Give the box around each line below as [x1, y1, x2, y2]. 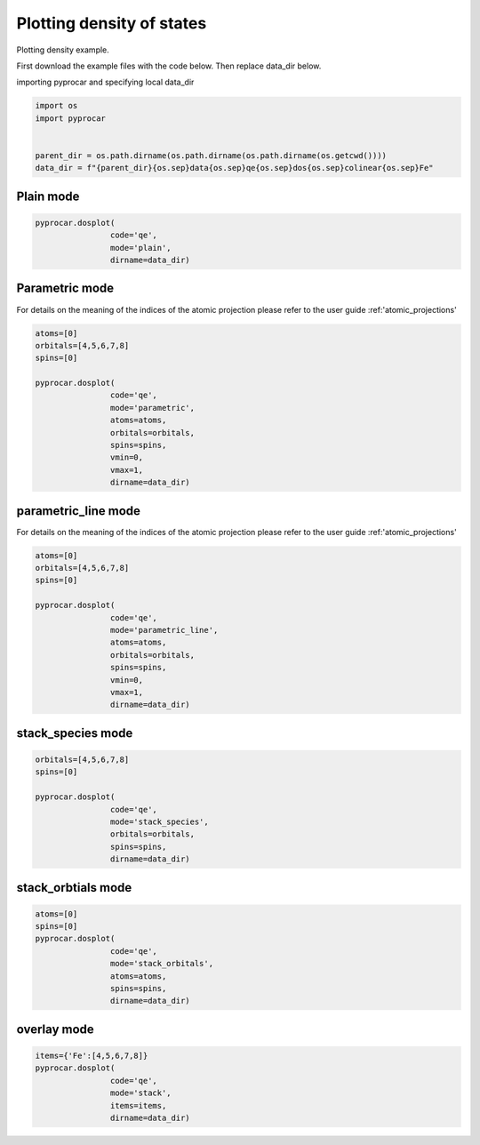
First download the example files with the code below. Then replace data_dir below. [16, 60, 322, 71]
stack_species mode [16, 725, 133, 741]
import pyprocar [35, 113, 107, 124]
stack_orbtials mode [16, 880, 132, 895]
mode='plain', [109, 243, 172, 252]
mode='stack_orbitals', [109, 958, 213, 969]
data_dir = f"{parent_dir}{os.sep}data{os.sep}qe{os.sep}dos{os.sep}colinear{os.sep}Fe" [35, 163, 435, 173]
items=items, [109, 1101, 167, 1110]
